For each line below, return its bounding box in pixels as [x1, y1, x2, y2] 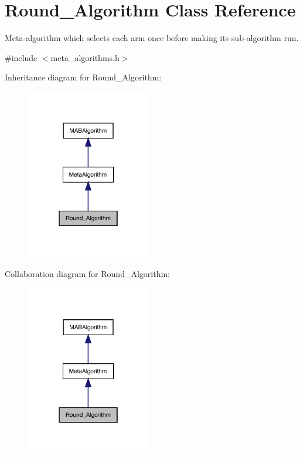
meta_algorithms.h [50, 51, 120, 63]
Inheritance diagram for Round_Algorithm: [5, 71, 162, 83]
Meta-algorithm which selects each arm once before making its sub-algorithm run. [5, 32, 299, 44]
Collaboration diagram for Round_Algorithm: [5, 268, 170, 280]
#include [5, 51, 38, 63]
